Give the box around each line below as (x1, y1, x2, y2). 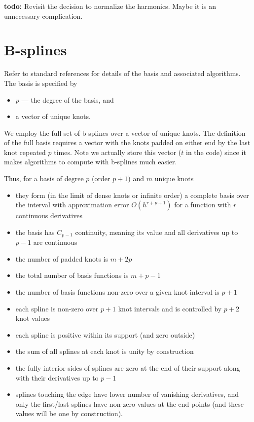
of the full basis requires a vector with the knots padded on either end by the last (4, 137, 251, 148)
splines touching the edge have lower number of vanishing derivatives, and (15, 389, 239, 399)
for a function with (174, 199, 231, 210)
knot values (15, 313, 50, 323)
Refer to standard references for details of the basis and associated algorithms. (4, 68, 241, 78)
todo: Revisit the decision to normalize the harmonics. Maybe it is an (4, 1, 216, 11)
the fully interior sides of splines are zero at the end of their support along (15, 363, 240, 373)
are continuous (33, 237, 77, 247)
